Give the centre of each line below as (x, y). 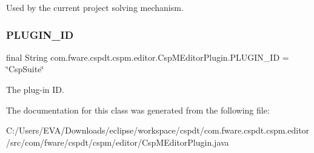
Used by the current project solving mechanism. (95, 7)
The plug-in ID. (35, 89)
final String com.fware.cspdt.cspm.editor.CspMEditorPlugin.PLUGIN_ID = (148, 57)
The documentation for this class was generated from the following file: (138, 110)
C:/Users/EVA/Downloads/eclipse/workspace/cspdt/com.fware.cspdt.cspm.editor (158, 130)
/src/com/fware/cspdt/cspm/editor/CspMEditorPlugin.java (118, 142)
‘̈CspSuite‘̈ (25, 69)
